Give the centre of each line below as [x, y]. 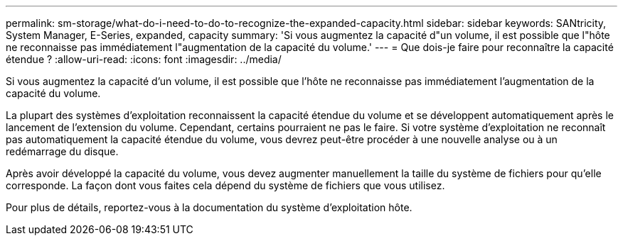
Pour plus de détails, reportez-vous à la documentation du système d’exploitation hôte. [209, 207]
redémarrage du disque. [62, 151]
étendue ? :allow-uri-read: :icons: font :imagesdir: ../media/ [144, 59]
